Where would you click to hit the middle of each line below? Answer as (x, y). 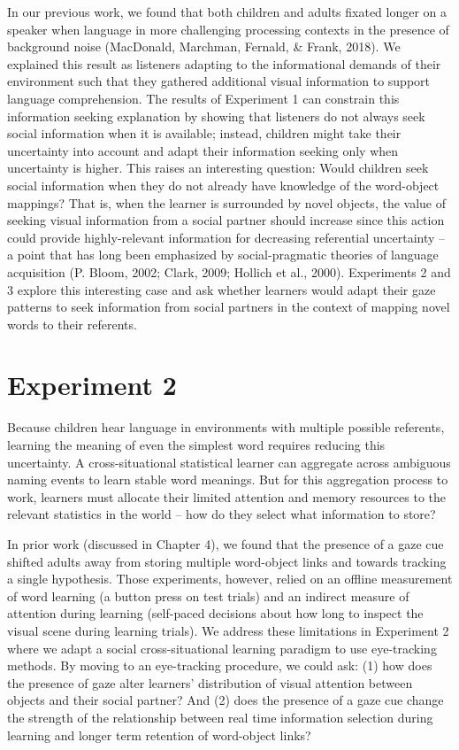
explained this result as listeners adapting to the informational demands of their (224, 63)
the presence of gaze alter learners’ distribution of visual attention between (210, 682)
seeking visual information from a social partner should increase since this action (226, 220)
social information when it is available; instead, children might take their (204, 133)
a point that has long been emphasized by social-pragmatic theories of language (223, 255)
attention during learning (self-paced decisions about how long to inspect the (215, 613)
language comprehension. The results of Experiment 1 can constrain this (203, 98)
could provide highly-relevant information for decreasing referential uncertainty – (226, 237)
